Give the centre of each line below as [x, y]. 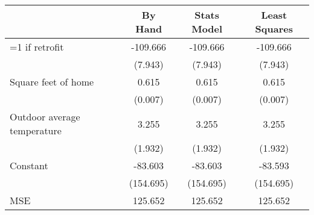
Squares [274, 29]
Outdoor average [45, 117]
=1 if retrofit [37, 47]
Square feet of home [52, 82]
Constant [29, 165]
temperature [36, 130]
